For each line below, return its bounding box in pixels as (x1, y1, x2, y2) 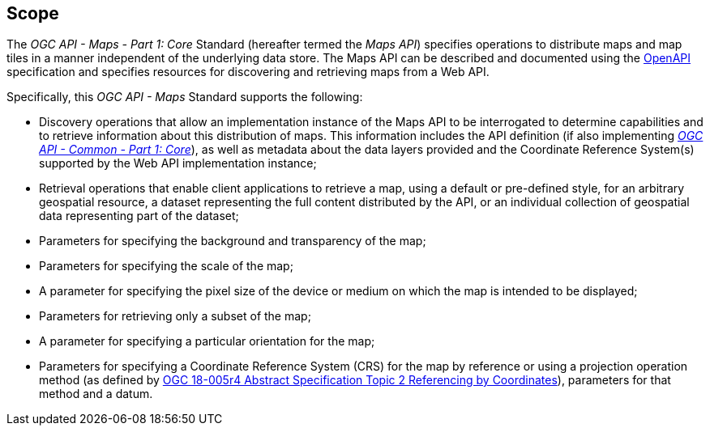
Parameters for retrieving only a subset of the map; (39, 309, 311, 324)
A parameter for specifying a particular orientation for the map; (39, 334, 375, 349)
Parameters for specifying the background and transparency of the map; (39, 234, 426, 248)
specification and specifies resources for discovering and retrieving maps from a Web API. (6, 65, 490, 79)
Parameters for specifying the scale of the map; (39, 259, 293, 273)
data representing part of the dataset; (39, 209, 239, 223)
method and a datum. (39, 387, 153, 401)
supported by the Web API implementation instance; (39, 156, 317, 171)
